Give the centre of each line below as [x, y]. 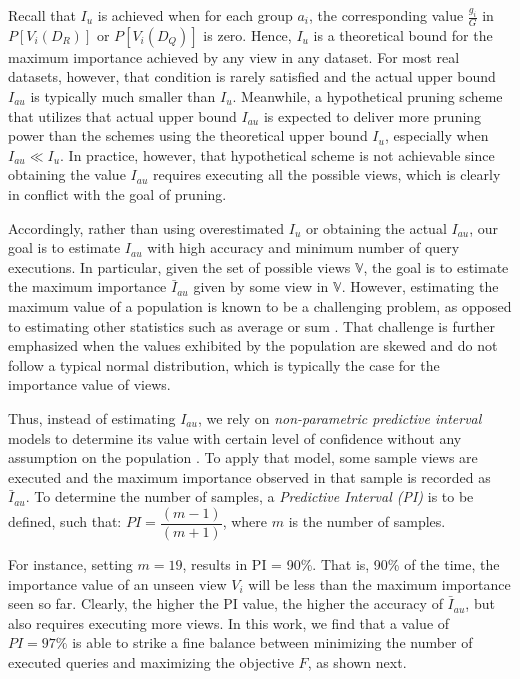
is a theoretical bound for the [403, 34]
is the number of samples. [367, 521]
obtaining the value [67, 174]
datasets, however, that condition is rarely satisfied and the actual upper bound [252, 76]
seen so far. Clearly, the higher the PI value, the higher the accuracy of [225, 603]
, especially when [436, 135]
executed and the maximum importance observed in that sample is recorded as [249, 476]
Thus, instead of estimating [92, 417]
